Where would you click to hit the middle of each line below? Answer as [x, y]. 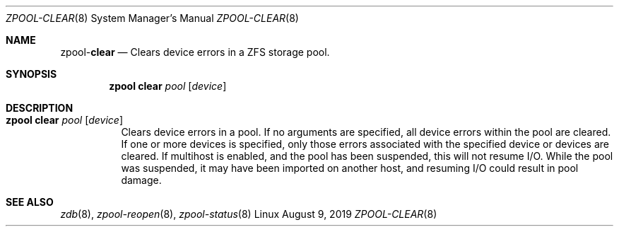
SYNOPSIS [31, 74]
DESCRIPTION [40, 108]
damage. [141, 180]
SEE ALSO [30, 202]
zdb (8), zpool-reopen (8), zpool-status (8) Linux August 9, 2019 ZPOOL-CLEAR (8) [249, 214]
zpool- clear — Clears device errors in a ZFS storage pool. [195, 52]
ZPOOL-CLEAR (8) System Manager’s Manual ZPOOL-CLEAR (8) [152, 18]
